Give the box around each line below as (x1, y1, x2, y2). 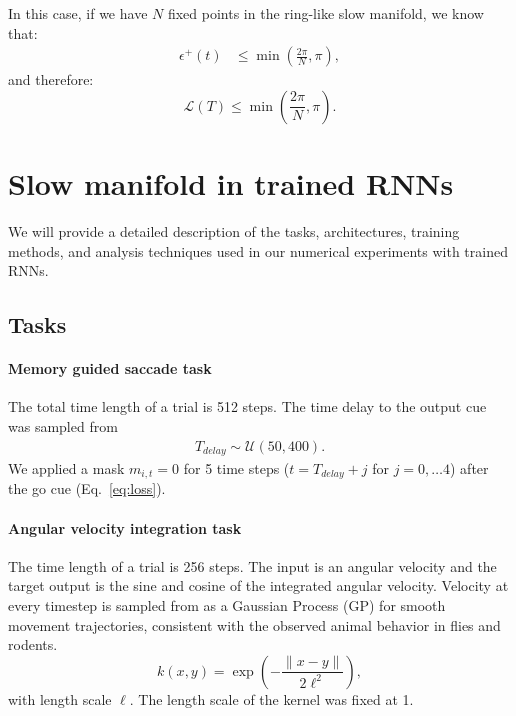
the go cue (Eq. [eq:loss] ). (8, 478, 166, 499)
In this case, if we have (8, 3, 148, 23)
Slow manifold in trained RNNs (8, 163, 454, 203)
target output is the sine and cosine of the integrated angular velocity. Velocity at (8, 575, 509, 596)
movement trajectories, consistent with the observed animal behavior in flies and (8, 614, 501, 635)
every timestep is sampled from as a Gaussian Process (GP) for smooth (8, 595, 446, 615)
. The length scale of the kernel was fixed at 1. (129, 688, 414, 709)
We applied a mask (8, 457, 125, 478)
